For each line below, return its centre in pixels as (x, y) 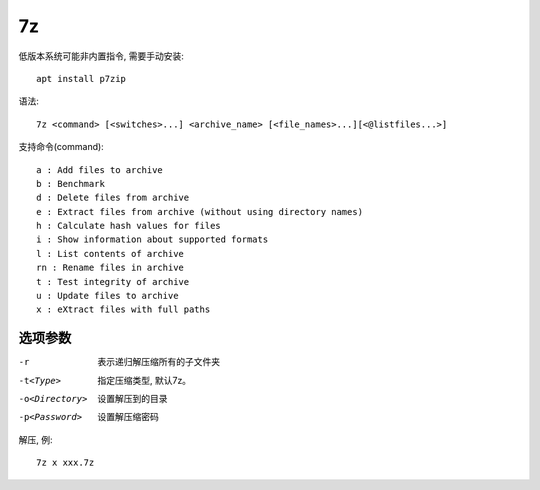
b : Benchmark (70, 183)
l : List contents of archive (110, 253)
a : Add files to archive (100, 169)
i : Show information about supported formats (152, 239)
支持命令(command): (61, 147)
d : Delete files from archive (113, 198)
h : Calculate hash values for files (129, 226)
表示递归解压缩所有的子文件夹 (158, 362)
